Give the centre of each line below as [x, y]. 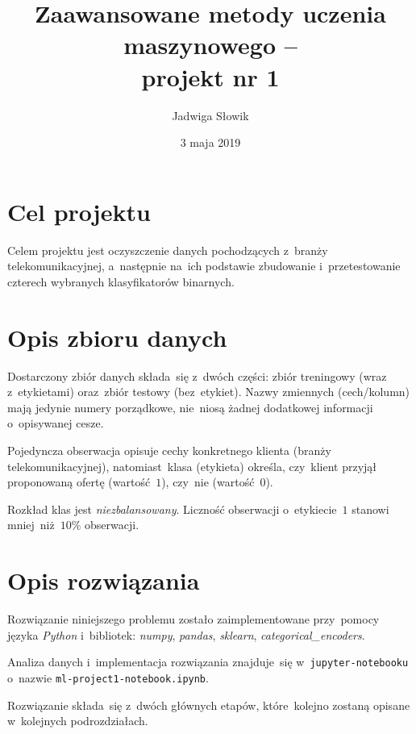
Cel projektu [79, 211]
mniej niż [31, 525]
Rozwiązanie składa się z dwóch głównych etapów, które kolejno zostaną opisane [209, 705]
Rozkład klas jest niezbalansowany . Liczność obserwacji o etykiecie [172, 509]
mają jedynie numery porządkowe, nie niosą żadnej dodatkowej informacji [190, 407]
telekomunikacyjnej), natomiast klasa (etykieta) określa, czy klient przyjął [192, 466]
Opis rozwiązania [104, 580]
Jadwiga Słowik [210, 115]
